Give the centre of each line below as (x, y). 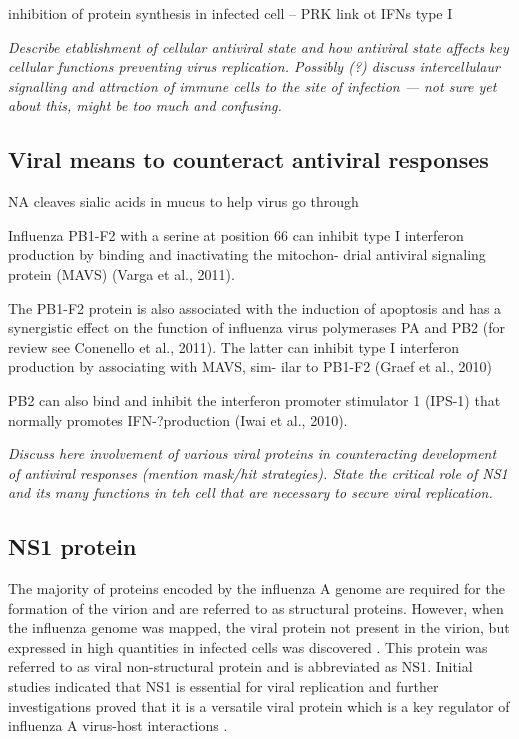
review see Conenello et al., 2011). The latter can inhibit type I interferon (233, 346)
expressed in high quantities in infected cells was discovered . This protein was (248, 646)
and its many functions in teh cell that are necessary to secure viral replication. (250, 492)
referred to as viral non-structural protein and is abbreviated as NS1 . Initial (240, 666)
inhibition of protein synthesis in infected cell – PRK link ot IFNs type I (230, 13)
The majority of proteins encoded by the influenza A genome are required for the (256, 588)
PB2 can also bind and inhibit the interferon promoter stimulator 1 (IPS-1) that (254, 399)
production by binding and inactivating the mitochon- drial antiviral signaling (247, 254)
